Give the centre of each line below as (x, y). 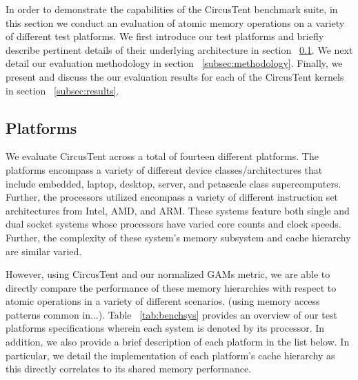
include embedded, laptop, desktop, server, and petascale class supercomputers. (173, 183)
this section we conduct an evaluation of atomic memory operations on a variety (175, 22)
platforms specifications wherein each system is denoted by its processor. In (165, 328)
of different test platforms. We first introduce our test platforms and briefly (165, 36)
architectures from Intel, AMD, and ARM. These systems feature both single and (178, 210)
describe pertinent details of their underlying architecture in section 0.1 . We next (179, 49)
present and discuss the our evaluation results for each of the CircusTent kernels (175, 76)
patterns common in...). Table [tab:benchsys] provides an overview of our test (171, 314)
